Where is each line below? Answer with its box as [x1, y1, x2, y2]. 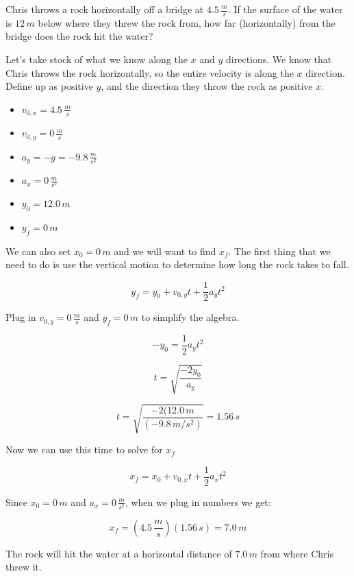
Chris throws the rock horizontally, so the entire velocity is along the [5, 65, 294, 80]
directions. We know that [226, 52, 332, 67]
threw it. [5, 560, 42, 574]
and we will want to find [114, 243, 216, 258]
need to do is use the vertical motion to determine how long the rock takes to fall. [5, 257, 349, 272]
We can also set [5, 243, 71, 258]
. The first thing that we [228, 243, 331, 258]
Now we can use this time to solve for [5, 442, 163, 457]
